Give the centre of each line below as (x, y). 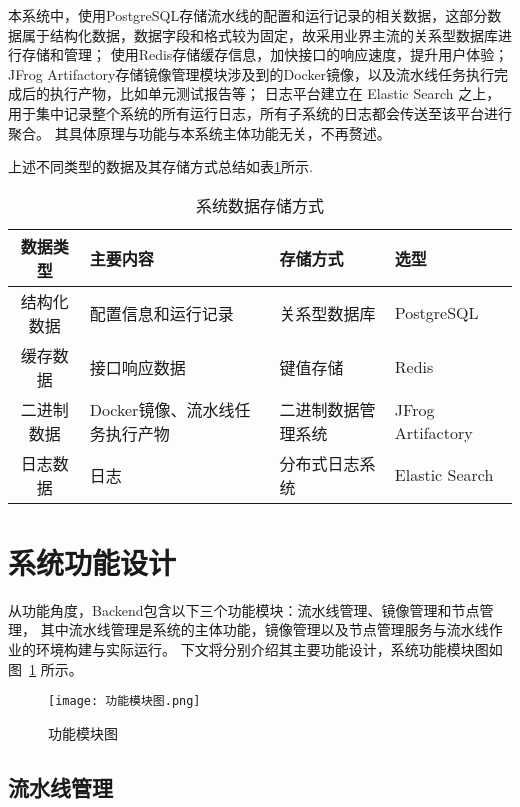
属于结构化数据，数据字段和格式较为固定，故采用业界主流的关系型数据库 (259, 34)
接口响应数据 (137, 367)
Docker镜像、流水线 (162, 409)
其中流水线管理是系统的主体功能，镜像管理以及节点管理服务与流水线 (264, 629)
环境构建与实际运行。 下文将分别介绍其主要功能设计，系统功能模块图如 (269, 649)
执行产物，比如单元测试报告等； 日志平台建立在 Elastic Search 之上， (275, 93)
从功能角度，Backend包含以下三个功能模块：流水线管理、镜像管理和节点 (244, 609)
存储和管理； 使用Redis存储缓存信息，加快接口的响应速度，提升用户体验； (265, 54)
